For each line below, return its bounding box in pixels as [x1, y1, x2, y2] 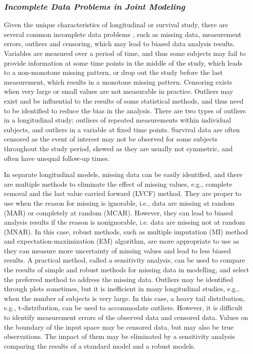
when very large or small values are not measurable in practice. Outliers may [4, 86, 234, 96]
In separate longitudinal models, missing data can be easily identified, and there [4, 169, 243, 179]
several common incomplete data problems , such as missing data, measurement [4, 29, 242, 39]
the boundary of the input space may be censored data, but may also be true [4, 321, 234, 332]
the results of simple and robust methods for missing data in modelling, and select [4, 265, 249, 275]
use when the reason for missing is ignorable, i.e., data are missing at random [4, 197, 235, 208]
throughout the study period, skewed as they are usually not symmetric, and [4, 143, 233, 153]
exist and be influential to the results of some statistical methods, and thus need [4, 95, 244, 106]
